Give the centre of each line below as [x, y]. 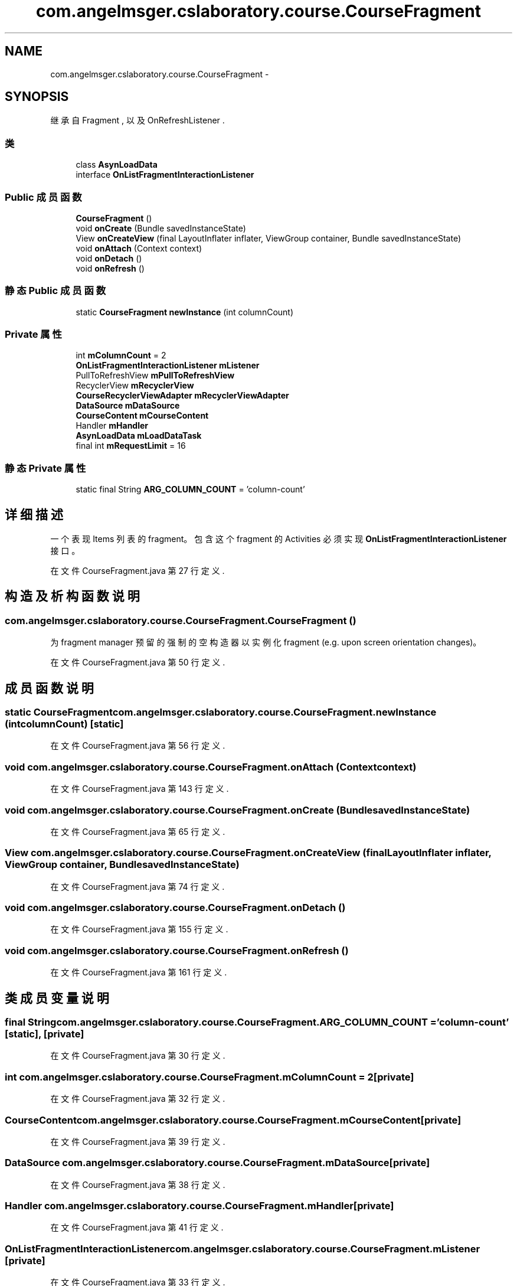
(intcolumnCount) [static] [64, 724]
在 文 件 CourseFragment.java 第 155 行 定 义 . [139, 929]
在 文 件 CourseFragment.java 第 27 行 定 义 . [138, 571]
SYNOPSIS [37, 97]
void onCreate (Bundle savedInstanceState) [161, 228]
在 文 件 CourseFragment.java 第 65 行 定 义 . [138, 831]
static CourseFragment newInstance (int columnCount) [185, 312]
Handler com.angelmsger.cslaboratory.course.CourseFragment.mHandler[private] [199, 1206]
